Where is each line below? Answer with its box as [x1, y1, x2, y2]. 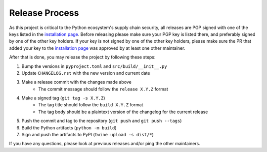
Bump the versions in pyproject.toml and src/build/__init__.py [21, 63, 168, 69]
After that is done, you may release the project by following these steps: [9, 54, 156, 60]
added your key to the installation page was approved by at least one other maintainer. [9, 45, 185, 51]
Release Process [9, 7, 79, 18]
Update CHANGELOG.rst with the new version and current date [21, 70, 150, 76]
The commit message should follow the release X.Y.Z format [38, 86, 168, 92]
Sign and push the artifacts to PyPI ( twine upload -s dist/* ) [21, 132, 154, 138]
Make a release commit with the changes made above [21, 79, 132, 85]
